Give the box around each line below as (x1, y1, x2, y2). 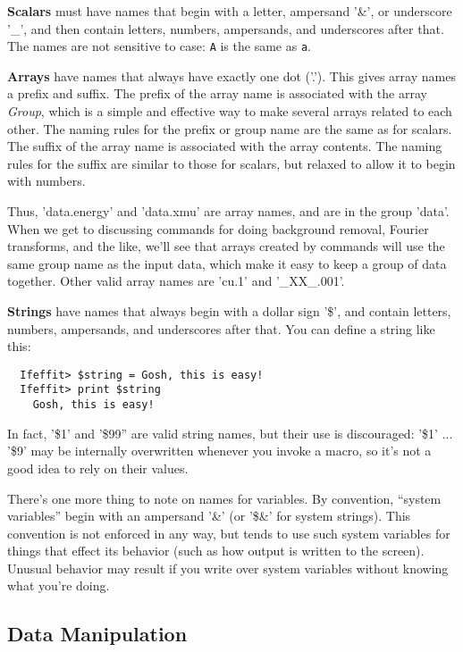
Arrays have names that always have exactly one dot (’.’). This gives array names (7, 66, 456, 85)
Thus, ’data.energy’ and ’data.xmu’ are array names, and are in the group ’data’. (7, 202, 450, 220)
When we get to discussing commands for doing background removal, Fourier (7, 219, 429, 238)
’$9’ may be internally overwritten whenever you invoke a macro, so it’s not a (7, 441, 432, 460)
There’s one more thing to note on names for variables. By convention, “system (7, 489, 442, 507)
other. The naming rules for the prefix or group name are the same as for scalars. (7, 119, 452, 138)
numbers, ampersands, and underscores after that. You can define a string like (7, 319, 435, 338)
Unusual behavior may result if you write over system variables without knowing (7, 558, 449, 577)
